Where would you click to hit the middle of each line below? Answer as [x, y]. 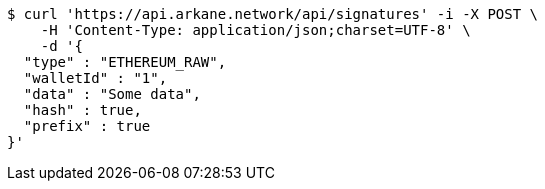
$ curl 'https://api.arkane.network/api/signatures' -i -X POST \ [273, 14]
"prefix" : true [87, 126]
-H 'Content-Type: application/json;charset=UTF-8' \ [255, 30]
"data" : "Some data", [112, 94]
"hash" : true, [82, 110]
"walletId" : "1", [95, 78]
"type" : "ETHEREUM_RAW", [125, 62]
